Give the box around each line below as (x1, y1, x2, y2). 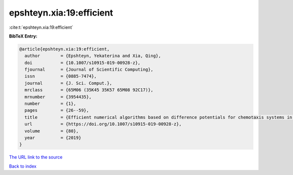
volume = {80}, (24, 128, 79, 134)
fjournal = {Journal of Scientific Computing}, (24, 67, 153, 73)
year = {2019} (24, 135, 82, 140)
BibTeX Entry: (9, 33, 38, 39)
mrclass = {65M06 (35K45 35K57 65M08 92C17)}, (24, 87, 153, 93)
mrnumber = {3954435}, (24, 94, 92, 99)
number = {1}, (24, 101, 77, 107)
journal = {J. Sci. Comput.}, (24, 80, 112, 86)
